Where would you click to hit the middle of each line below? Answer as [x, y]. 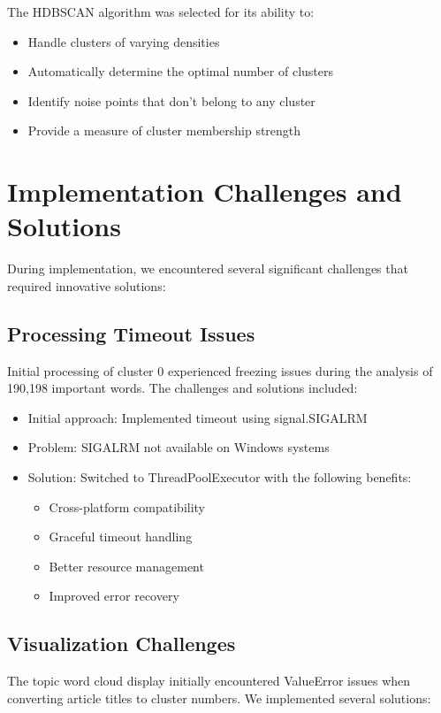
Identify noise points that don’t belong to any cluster [171, 100]
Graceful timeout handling [121, 537]
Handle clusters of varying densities [124, 41]
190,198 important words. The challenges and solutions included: [182, 388]
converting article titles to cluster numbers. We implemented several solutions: [219, 698]
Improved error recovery [114, 596]
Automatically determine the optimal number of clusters [181, 71]
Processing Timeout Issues [131, 333]
